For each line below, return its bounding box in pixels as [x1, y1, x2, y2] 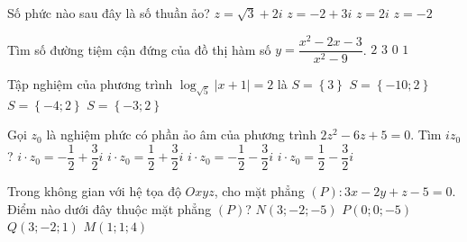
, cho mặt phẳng [214, 181, 305, 200]
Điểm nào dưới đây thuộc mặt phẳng [7, 199, 212, 218]
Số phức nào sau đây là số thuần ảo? [7, 4, 210, 22]
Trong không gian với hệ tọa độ [7, 181, 181, 200]
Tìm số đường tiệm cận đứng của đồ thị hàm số [7, 40, 271, 58]
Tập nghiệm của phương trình [7, 74, 173, 93]
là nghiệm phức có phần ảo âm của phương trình [46, 125, 316, 144]
